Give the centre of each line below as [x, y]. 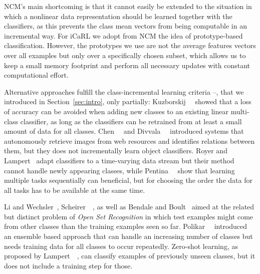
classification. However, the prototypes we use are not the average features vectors [130, 45]
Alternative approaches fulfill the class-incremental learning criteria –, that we [124, 91]
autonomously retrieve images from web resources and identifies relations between [129, 141]
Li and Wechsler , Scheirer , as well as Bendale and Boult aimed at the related [129, 207]
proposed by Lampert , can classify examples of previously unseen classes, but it [130, 256]
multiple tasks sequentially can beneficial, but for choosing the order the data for [128, 180]
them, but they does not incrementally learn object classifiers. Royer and [116, 151]
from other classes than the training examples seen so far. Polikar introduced [126, 226]
